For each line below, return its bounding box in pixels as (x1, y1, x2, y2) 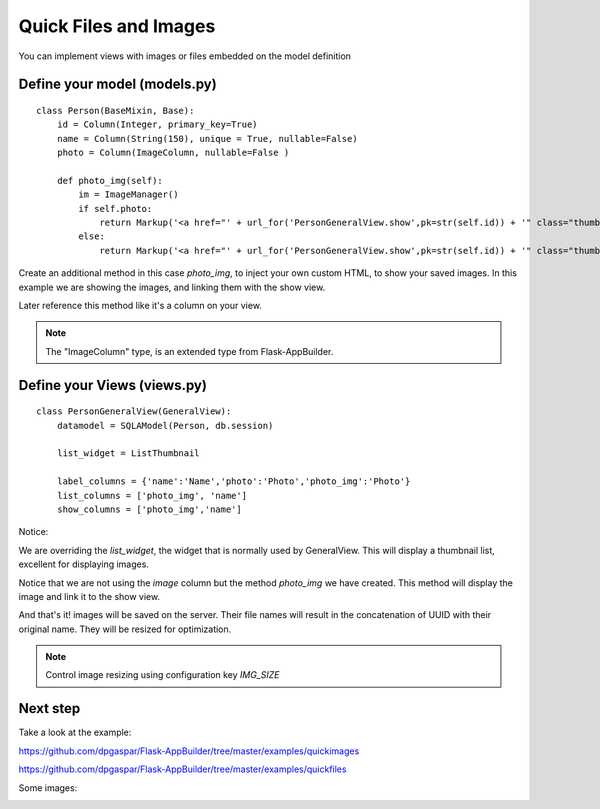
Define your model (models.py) (18, 76, 217, 93)
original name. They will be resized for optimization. (18, 623, 232, 635)
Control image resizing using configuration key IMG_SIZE (45, 669, 280, 681)
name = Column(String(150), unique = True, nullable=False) (56, 133, 359, 144)
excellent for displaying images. (18, 558, 150, 570)
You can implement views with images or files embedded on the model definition (18, 50, 352, 62)
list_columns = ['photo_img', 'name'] (56, 490, 248, 501)
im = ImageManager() (78, 189, 179, 200)
